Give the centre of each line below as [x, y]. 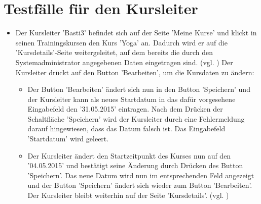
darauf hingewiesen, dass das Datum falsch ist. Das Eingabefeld [126, 129]
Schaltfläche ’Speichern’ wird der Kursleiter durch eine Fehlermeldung [136, 118]
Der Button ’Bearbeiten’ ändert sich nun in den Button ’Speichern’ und [139, 89]
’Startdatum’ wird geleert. [68, 139]
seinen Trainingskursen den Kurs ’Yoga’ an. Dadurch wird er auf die [121, 42]
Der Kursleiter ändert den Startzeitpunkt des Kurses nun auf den [129, 155]
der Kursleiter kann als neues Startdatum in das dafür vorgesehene [132, 99]
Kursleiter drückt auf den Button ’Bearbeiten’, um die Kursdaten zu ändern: [135, 72]
